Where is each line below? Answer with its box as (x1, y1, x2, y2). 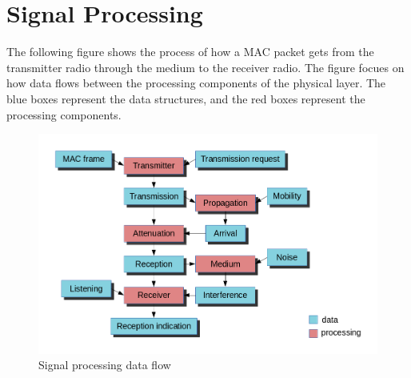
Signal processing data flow (38, 356, 171, 373)
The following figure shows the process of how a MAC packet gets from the (6, 43, 374, 60)
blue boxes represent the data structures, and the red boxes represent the (6, 90, 365, 107)
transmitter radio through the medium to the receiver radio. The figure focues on (6, 58, 405, 75)
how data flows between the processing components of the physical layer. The (6, 74, 386, 91)
